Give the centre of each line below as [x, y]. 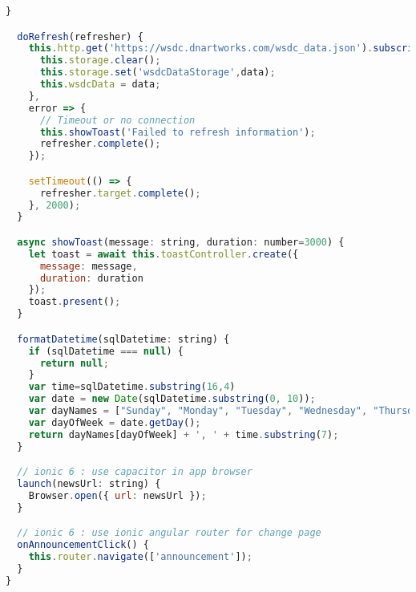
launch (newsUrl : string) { [89, 484]
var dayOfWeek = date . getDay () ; [115, 422]
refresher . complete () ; [100, 144]
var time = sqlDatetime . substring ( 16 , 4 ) [132, 387]
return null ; [74, 363]
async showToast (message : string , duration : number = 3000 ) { [181, 242]
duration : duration [91, 278]
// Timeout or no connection [117, 120]
